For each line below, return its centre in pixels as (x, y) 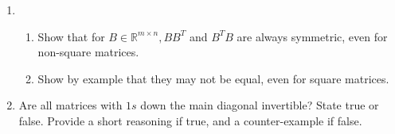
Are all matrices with (70, 105)
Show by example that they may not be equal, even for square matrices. (213, 78)
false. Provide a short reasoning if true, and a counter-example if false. (190, 120)
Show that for (71, 36)
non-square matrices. (88, 52)
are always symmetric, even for (312, 36)
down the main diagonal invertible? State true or (260, 105)
